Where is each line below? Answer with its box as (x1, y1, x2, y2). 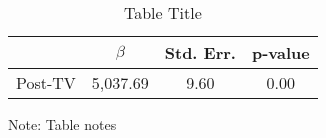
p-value (251, 41, 310, 64)
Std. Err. (164, 41, 236, 64)
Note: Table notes (8, 114, 117, 134)
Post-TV (16, 71, 76, 94)
